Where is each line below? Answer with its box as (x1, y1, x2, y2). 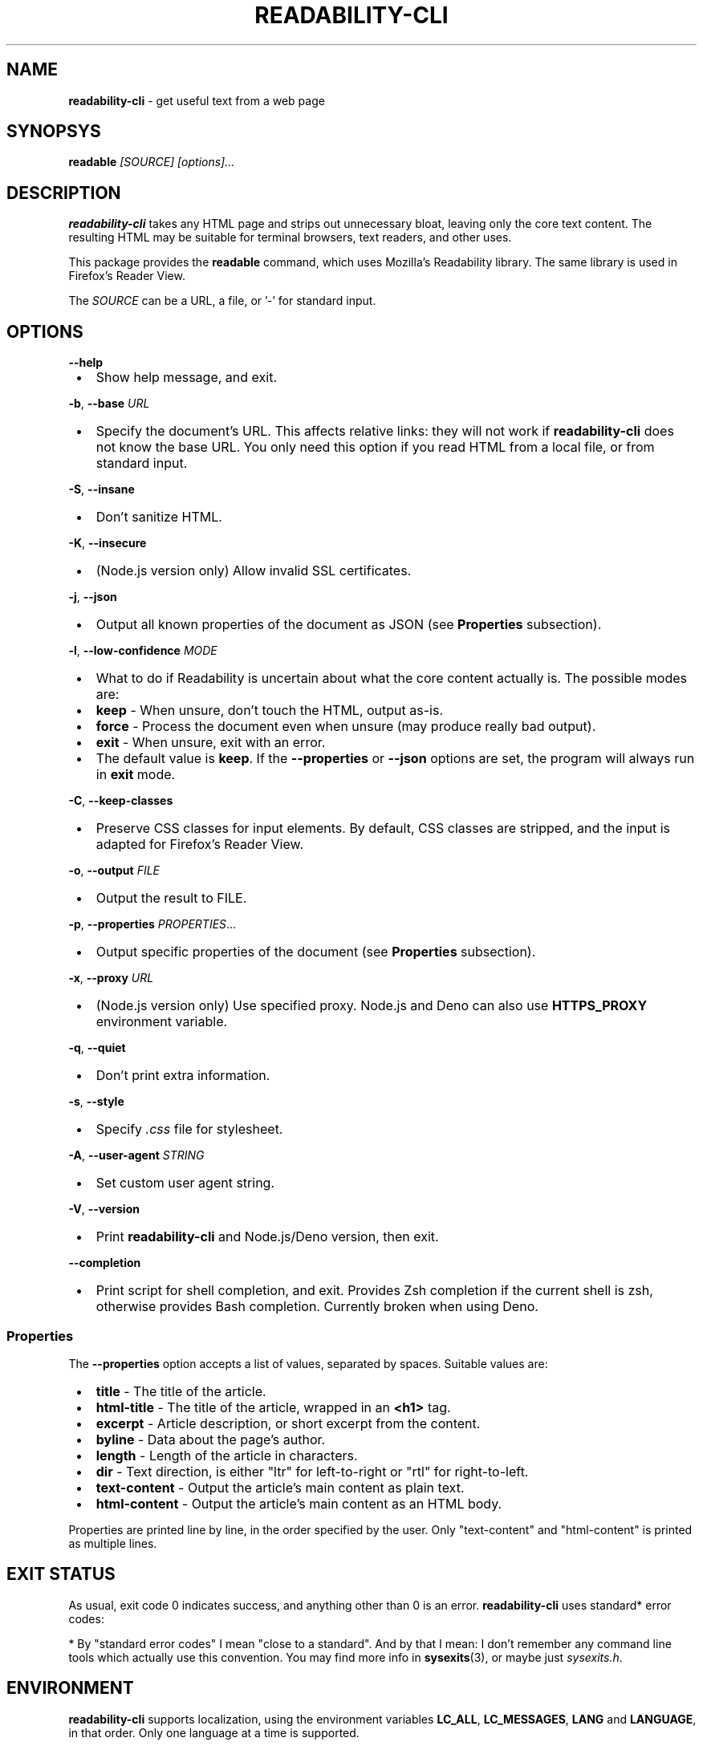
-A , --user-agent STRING (68, 1148, 205, 1163)
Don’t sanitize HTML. (95, 509, 222, 526)
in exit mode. (95, 766, 176, 783)
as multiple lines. (68, 1536, 157, 1550)
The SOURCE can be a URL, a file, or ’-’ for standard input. (68, 294, 376, 308)
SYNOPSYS (6, 121, 101, 142)
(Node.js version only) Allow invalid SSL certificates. (95, 562, 412, 579)
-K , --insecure (68, 536, 147, 550)
